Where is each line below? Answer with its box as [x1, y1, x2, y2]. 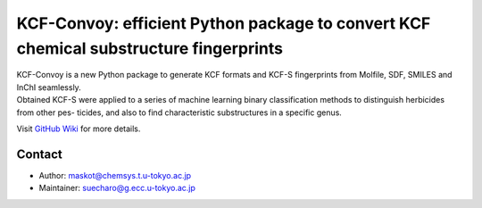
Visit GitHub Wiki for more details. [16, 123, 141, 134]
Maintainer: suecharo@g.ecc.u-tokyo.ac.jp [38, 183, 196, 194]
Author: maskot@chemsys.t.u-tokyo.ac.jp [38, 170, 192, 180]
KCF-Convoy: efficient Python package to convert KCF [16, 13, 431, 33]
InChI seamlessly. [16, 81, 82, 93]
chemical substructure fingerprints [16, 38, 283, 58]
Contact [16, 146, 62, 162]
